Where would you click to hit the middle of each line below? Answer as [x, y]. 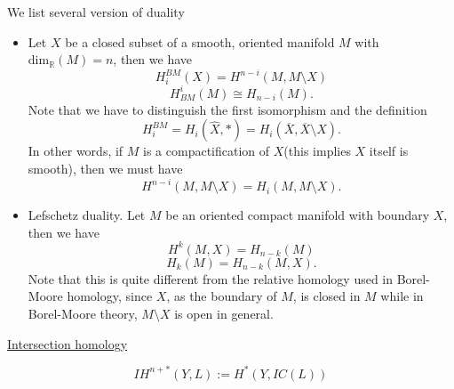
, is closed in [327, 296]
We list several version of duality [96, 12]
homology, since [110, 296]
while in [402, 296]
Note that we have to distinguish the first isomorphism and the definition [227, 109]
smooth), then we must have [105, 168]
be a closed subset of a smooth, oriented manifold [200, 41]
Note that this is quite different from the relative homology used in [211, 278]
